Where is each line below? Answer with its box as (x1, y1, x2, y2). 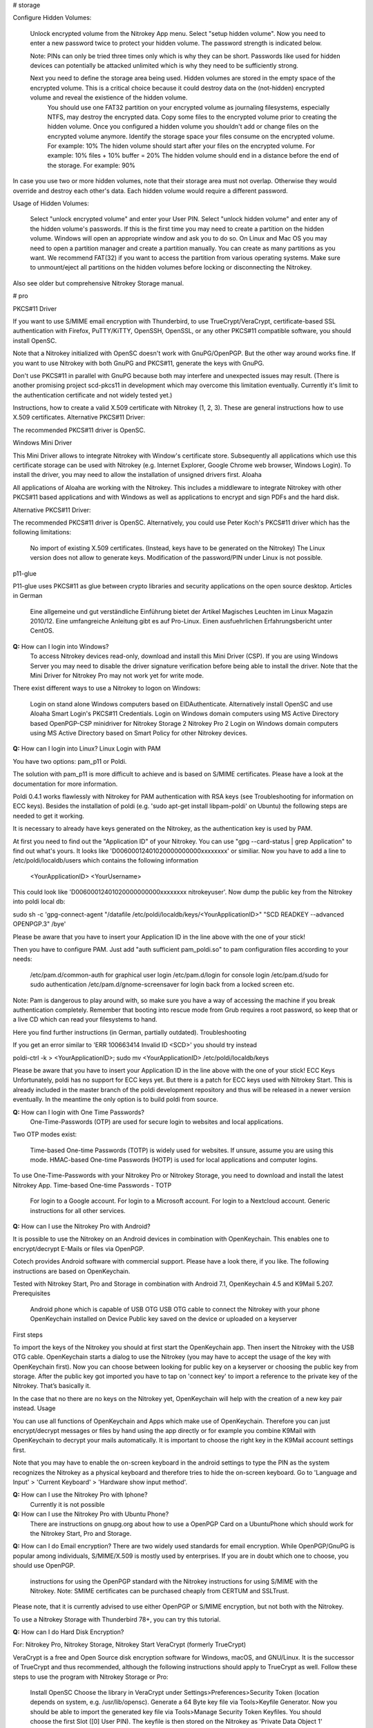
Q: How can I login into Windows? (12, 642, 109, 650)
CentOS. (30, 626, 55, 635)
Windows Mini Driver (12, 439, 73, 447)
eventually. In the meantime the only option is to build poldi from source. (12, 1096, 219, 1104)
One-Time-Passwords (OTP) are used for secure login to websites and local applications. (30, 1117, 284, 1126)
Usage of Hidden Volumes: (12, 199, 90, 207)
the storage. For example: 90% (47, 161, 136, 169)
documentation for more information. (12, 780, 118, 788)
